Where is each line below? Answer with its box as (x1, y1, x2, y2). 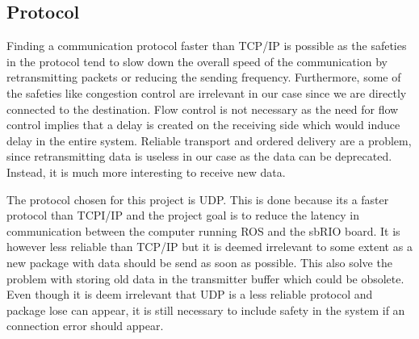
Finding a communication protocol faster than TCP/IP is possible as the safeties (6, 37, 407, 54)
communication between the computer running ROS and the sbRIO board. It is (6, 222, 400, 239)
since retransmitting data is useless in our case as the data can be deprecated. (6, 148, 392, 165)
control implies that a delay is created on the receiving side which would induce (6, 116, 400, 133)
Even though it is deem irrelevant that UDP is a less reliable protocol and (6, 286, 373, 303)
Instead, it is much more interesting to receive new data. (6, 163, 286, 180)
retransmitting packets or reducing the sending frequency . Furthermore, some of (6, 69, 401, 86)
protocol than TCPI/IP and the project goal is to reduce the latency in (6, 207, 359, 224)
